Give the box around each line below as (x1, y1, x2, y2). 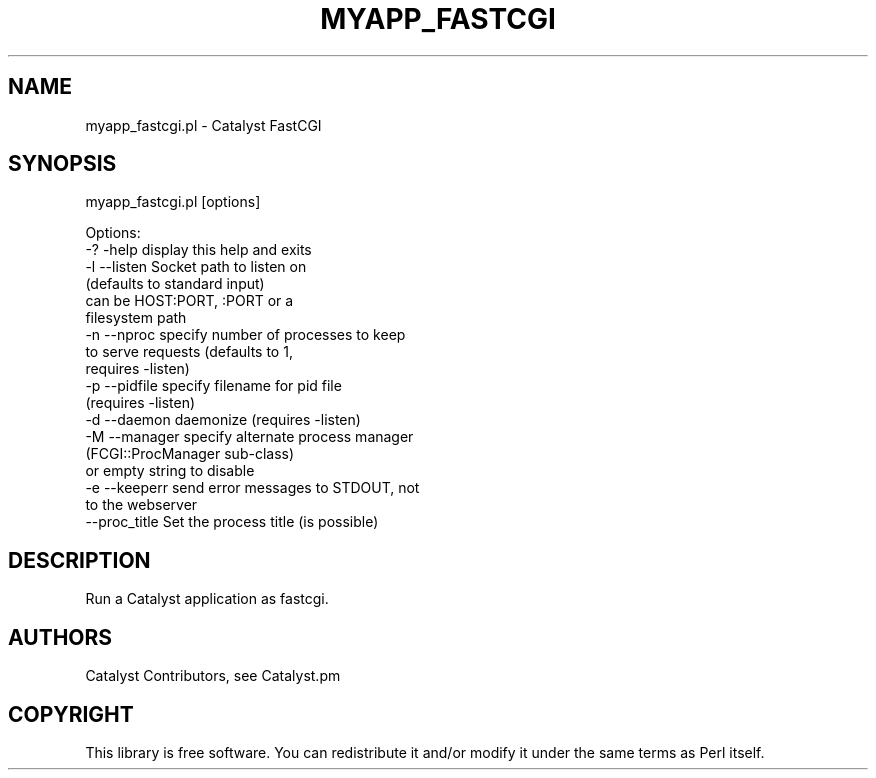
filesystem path (85, 309, 187, 327)
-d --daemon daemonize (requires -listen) (85, 411, 361, 429)
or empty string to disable (85, 462, 255, 480)
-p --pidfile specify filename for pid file (85, 377, 342, 395)
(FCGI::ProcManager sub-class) (85, 445, 295, 463)
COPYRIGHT (8, 701, 134, 727)
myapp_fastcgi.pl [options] (85, 193, 261, 211)
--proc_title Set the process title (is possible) (85, 513, 379, 531)
